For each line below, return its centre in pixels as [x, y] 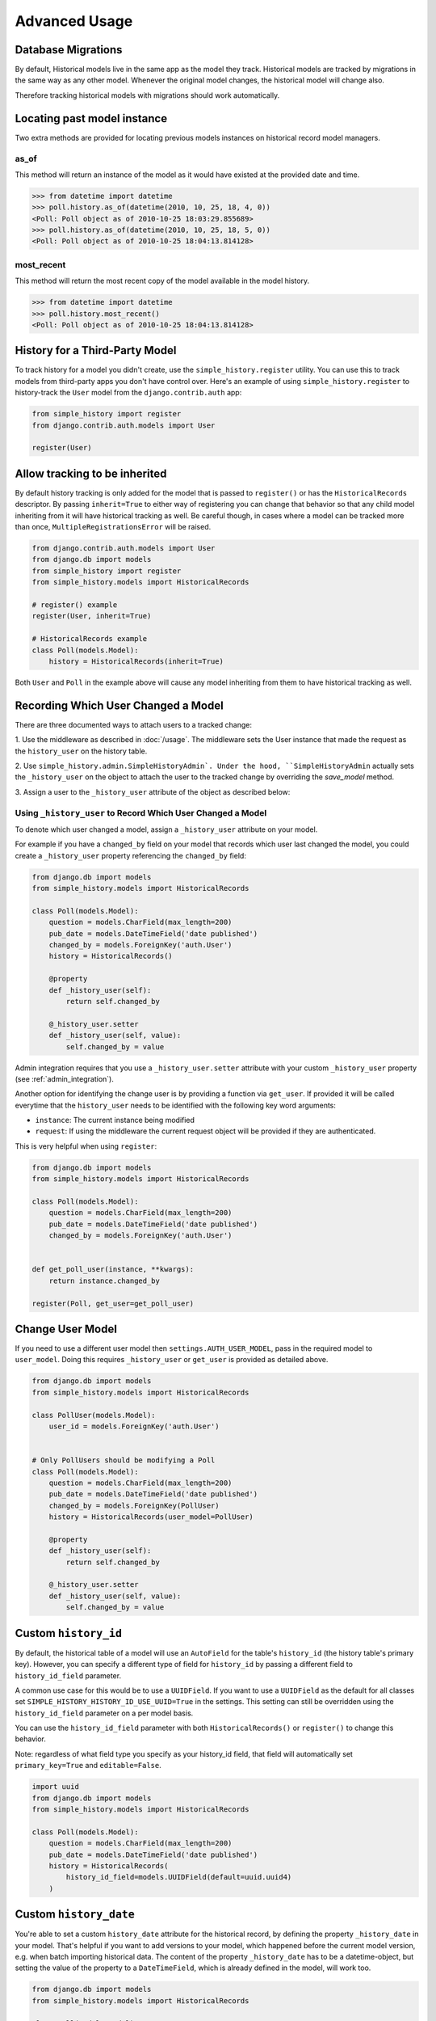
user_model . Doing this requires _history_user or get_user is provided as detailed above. [172, 1360]
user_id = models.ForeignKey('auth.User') [134, 1426]
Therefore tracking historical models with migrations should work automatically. [147, 95]
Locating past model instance [91, 118]
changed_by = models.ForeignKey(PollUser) [134, 1505]
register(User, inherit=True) [92, 616]
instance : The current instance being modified [115, 1120]
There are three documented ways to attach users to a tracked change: [134, 724]
